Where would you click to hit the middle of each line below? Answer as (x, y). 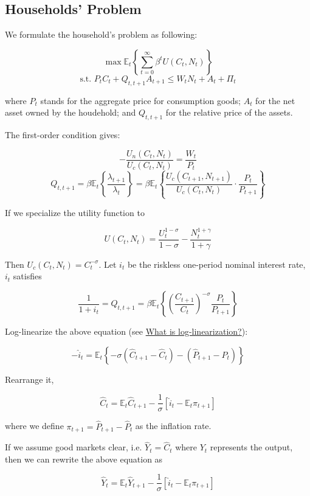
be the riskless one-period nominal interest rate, (216, 264)
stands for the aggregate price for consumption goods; (140, 100)
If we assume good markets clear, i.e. (74, 447)
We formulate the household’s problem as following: (101, 34)
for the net (275, 100)
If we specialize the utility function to (75, 213)
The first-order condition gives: (63, 134)
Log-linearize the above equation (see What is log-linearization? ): (126, 331)
